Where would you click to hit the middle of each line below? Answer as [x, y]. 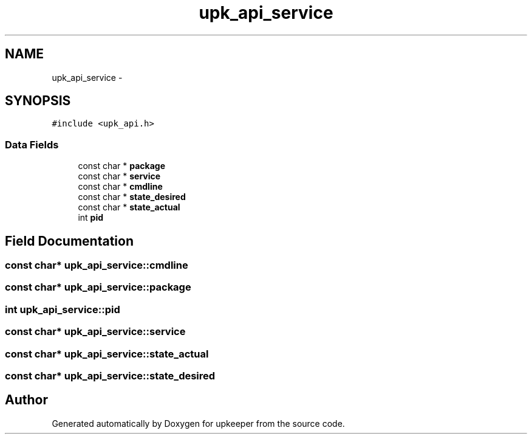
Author [26, 400]
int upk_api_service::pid [63, 309]
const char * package [122, 166]
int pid [91, 218]
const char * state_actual [129, 207]
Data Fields [32, 144]
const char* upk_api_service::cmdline [97, 265]
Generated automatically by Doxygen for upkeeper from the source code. [198, 423]
